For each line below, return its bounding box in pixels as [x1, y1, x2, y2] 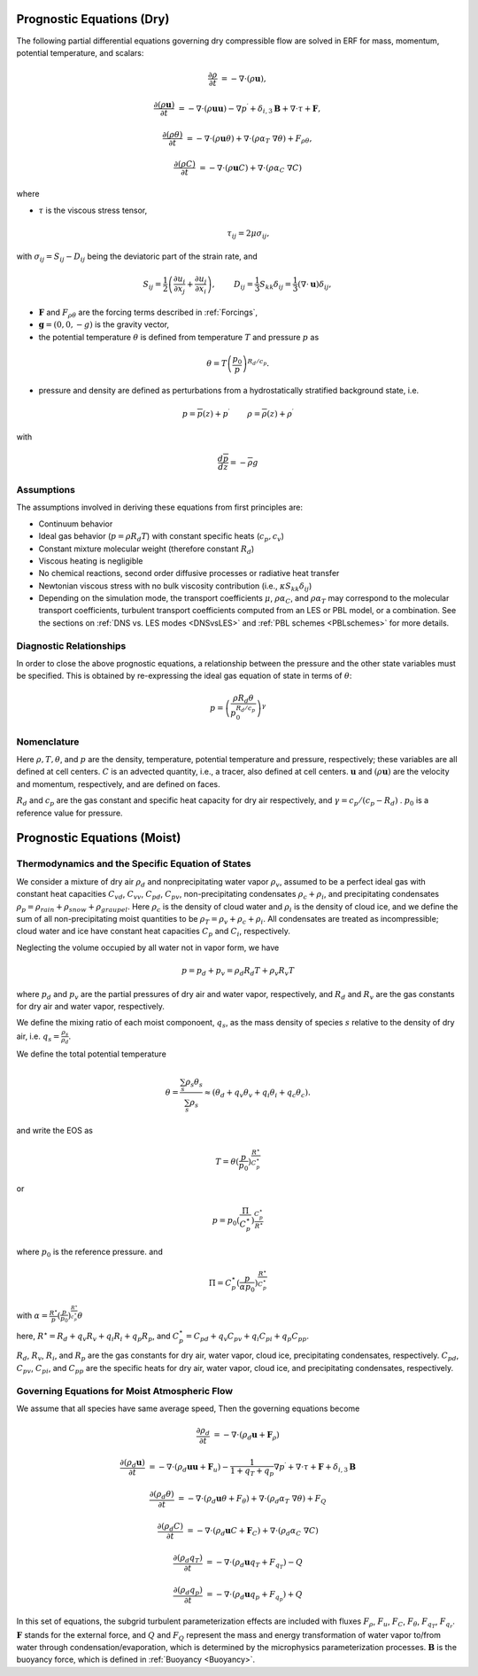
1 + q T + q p [230, 1465, 274, 1477]
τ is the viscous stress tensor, [38, 205, 148, 215]
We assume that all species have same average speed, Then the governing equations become [16, 1403, 360, 1414]
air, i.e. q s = [16, 1031, 60, 1043]
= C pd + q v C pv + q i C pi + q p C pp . [185, 1330, 310, 1343]
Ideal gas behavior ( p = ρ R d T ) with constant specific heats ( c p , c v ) [38, 531, 285, 543]
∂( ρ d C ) [157, 1521, 184, 1533]
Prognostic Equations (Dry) [16, 12, 170, 27]
